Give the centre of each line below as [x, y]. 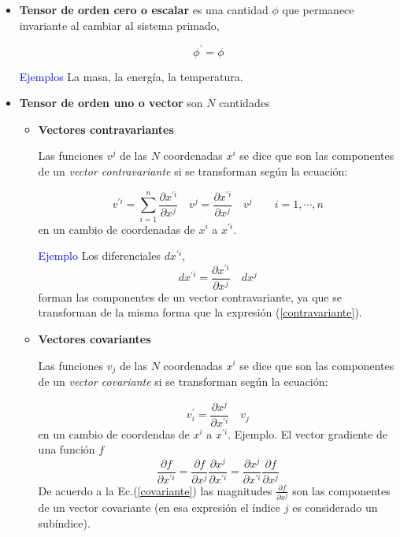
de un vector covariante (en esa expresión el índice [159, 507]
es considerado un [335, 507]
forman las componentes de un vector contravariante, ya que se [190, 296]
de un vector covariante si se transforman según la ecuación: [183, 381]
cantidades [244, 103]
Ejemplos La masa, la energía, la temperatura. [131, 76]
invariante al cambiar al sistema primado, [119, 25]
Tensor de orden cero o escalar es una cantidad [144, 9]
